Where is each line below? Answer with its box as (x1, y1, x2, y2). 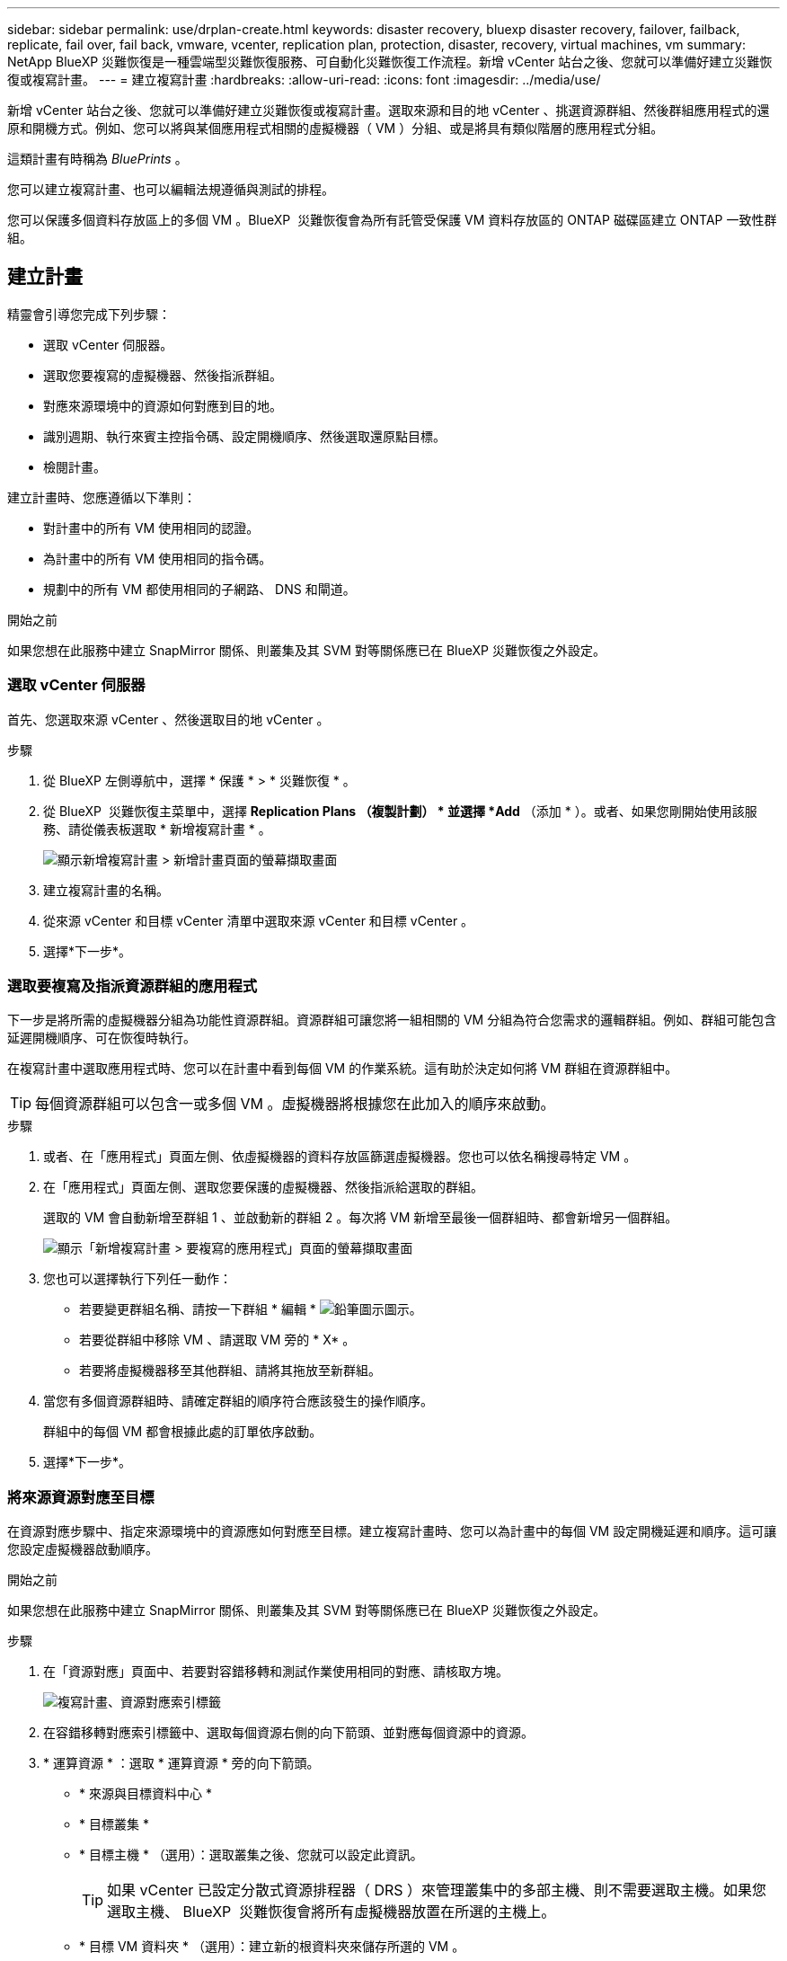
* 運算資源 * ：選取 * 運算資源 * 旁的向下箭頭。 (43, 1755, 320, 1771)
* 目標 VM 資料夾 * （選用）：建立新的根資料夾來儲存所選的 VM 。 (79, 1939, 465, 1955)
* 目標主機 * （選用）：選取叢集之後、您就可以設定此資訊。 (79, 1847, 423, 1863)
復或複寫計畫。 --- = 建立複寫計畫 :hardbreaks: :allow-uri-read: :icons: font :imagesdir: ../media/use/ (7, 72, 601, 87)
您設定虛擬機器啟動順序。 (7, 1541, 158, 1557)
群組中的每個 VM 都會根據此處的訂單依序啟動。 (43, 1424, 323, 1440)
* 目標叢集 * (79, 1816, 149, 1832)
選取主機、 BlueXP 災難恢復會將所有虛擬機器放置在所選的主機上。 (107, 1903, 556, 1921)
